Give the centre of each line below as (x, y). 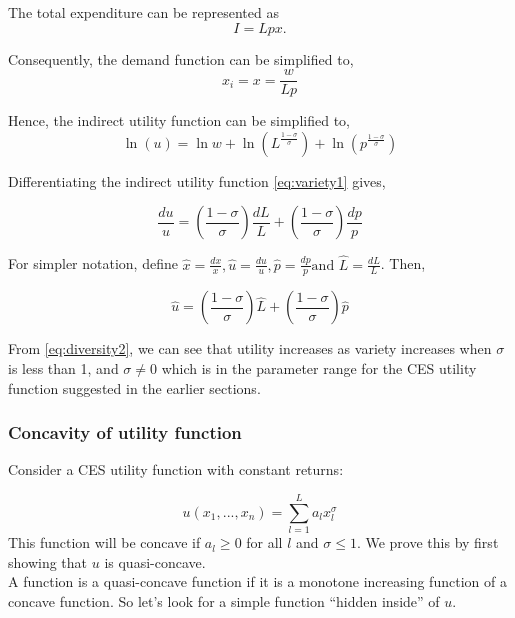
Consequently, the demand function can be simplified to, (181, 58)
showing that (48, 561)
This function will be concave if (104, 542)
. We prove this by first (427, 542)
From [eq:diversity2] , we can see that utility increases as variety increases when (250, 348)
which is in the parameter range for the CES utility (319, 368)
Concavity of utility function (125, 432)
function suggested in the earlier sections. (134, 387)
